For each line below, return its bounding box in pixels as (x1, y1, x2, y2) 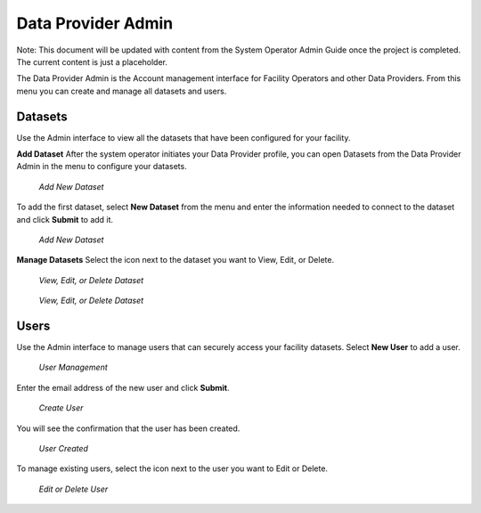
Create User (38, 403, 84, 413)
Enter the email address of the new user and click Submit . (16, 382, 230, 393)
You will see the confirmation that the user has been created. (16, 423, 240, 434)
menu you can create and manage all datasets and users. (16, 85, 227, 96)
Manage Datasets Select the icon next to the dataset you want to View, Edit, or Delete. (16, 255, 334, 265)
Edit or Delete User (38, 484, 109, 494)
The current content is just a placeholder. (16, 56, 168, 67)
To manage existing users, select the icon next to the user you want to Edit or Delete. (16, 463, 329, 474)
